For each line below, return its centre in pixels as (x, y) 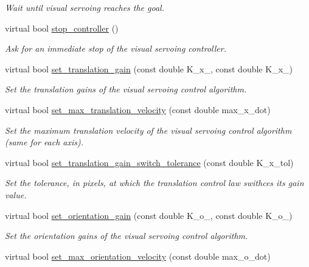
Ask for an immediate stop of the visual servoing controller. (116, 48)
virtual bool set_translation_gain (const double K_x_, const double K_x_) (149, 68)
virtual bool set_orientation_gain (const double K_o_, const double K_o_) (149, 215)
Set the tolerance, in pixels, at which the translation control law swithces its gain (154, 183)
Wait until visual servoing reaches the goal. (85, 7)
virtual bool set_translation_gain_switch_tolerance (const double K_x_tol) (149, 162)
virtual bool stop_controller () (62, 28)
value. (16, 194)
